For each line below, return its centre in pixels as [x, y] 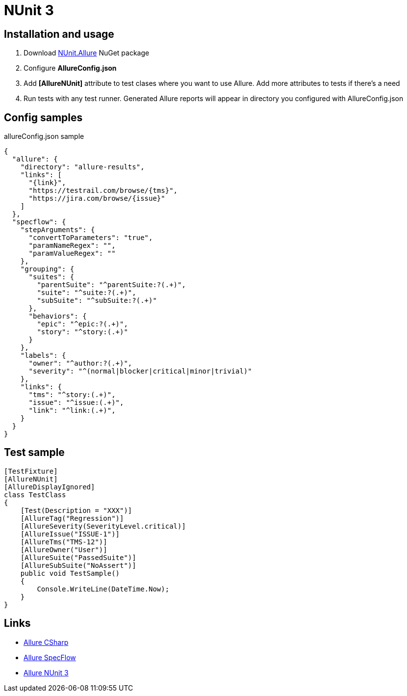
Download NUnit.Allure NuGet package [87, 53]
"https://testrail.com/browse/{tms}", [103, 191]
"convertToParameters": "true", [91, 238]
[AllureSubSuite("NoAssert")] [78, 565]
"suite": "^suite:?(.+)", [87, 293]
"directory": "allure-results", [82, 167]
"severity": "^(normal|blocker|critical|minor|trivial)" [140, 371]
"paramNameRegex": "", [72, 246]
